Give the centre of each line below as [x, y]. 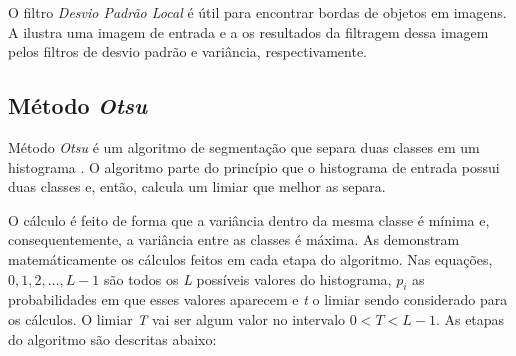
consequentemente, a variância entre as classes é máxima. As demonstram [234, 239]
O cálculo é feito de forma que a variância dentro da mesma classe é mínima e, [249, 219]
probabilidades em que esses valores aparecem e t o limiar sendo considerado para [258, 299]
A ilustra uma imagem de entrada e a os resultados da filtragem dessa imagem [248, 31]
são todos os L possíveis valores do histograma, [247, 278]
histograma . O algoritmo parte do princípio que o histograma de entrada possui [254, 166]
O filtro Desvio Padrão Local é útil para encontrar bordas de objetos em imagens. [257, 12]
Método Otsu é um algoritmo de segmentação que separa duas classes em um [244, 146]
